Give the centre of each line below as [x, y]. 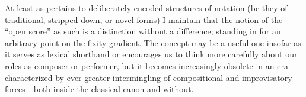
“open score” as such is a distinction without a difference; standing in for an [143, 31]
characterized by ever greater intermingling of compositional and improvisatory [149, 77]
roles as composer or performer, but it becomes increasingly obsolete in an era [146, 65]
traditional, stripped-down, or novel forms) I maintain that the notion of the [144, 19]
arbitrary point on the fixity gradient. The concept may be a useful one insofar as [153, 42]
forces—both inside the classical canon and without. [99, 89]
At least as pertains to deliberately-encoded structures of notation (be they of [146, 8]
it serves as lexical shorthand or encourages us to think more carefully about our [151, 54]
